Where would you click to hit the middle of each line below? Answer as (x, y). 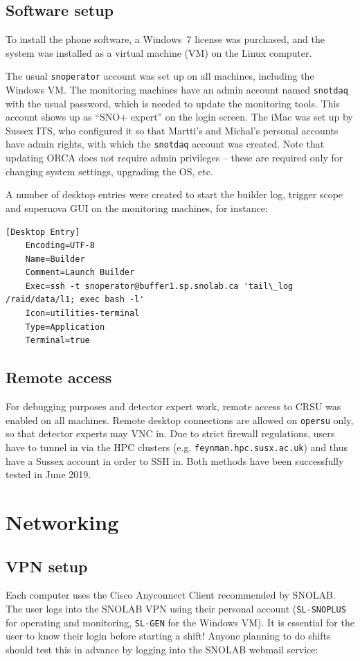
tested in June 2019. (48, 474)
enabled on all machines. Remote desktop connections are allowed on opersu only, (180, 420)
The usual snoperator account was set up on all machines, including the (160, 76)
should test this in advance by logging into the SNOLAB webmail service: (162, 649)
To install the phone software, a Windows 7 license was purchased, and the (165, 39)
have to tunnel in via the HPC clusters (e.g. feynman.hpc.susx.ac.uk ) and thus (177, 447)
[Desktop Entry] (43, 232)
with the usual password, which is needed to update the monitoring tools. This (173, 103)
